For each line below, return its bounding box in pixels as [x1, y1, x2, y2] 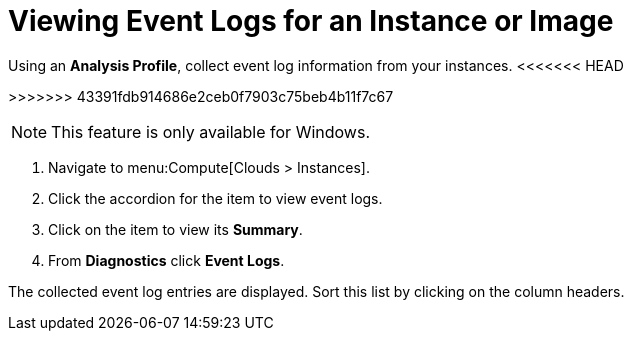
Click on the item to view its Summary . [48, 220, 303, 238]
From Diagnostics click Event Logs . [48, 251, 285, 269]
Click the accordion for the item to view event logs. [48, 189, 383, 207]
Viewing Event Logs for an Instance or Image [8, 4, 614, 38]
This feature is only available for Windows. [51, 121, 370, 142]
